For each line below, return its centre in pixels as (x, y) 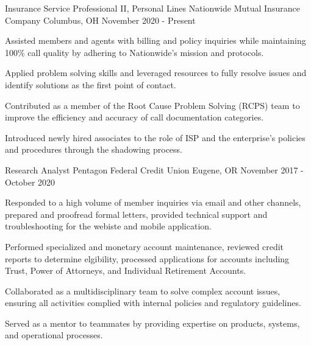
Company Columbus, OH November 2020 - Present (100, 20)
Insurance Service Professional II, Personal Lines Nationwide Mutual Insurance (152, 8)
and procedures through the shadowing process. (94, 149)
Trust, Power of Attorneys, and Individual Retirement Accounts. (126, 270)
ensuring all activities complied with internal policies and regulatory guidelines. (153, 303)
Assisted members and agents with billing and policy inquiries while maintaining (155, 40)
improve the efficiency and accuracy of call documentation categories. (134, 117)
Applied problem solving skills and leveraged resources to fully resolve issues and (156, 73)
